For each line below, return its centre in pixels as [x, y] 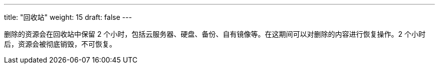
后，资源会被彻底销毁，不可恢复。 [60, 44]
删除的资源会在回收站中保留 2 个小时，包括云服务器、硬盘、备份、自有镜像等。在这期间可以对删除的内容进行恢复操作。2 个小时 [215, 34]
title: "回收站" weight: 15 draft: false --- [68, 17]
